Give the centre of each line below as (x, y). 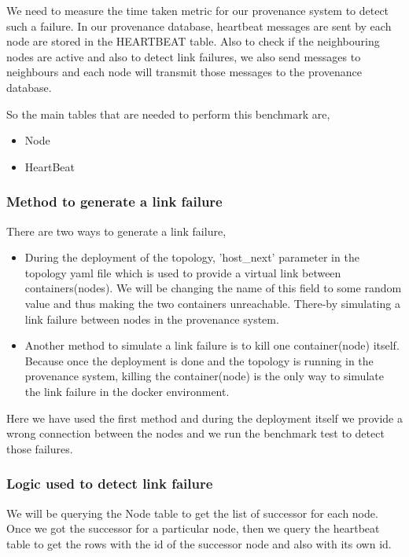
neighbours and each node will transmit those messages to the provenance (184, 72)
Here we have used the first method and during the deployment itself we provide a (204, 418)
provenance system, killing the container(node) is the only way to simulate (204, 376)
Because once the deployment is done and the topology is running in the (199, 360)
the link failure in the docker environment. (127, 391)
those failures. (40, 448)
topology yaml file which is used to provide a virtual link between (183, 272)
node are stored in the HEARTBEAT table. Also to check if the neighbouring (193, 41)
